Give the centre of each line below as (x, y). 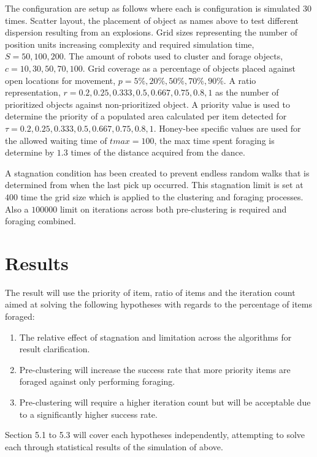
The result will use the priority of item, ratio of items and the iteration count (150, 292)
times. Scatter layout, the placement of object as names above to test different (152, 20)
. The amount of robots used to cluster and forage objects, (173, 56)
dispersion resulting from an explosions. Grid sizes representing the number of (151, 32)
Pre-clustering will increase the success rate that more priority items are (155, 369)
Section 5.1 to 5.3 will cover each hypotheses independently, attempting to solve (155, 435)
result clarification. (55, 349)
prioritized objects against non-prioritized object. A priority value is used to (147, 104)
